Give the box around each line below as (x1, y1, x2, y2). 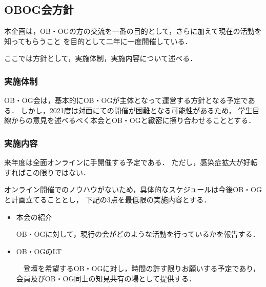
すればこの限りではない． (4, 167, 90, 177)
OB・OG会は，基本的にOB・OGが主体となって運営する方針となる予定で (4, 95, 248, 106)
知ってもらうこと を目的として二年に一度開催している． (4, 35, 192, 46)
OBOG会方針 (4, 2, 74, 17)
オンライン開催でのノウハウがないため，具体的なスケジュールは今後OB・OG (4, 184, 262, 195)
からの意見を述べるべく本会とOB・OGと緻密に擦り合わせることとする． (11, 115, 256, 126)
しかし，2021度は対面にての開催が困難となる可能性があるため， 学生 (21, 105, 253, 115)
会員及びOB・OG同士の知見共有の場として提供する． (16, 273, 196, 283)
